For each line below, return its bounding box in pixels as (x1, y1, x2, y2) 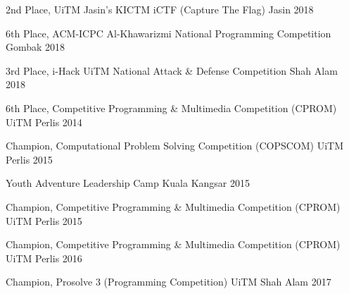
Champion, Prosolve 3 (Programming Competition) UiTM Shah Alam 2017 (6, 274, 331, 289)
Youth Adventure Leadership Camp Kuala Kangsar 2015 (6, 176, 250, 190)
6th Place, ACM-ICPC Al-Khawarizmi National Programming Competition (6, 25, 331, 40)
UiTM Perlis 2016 (6, 250, 82, 265)
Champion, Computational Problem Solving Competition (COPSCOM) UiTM (6, 138, 344, 153)
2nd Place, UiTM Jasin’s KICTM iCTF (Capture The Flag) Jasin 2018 (6, 2, 314, 16)
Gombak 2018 (6, 39, 65, 54)
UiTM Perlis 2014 (6, 114, 82, 129)
